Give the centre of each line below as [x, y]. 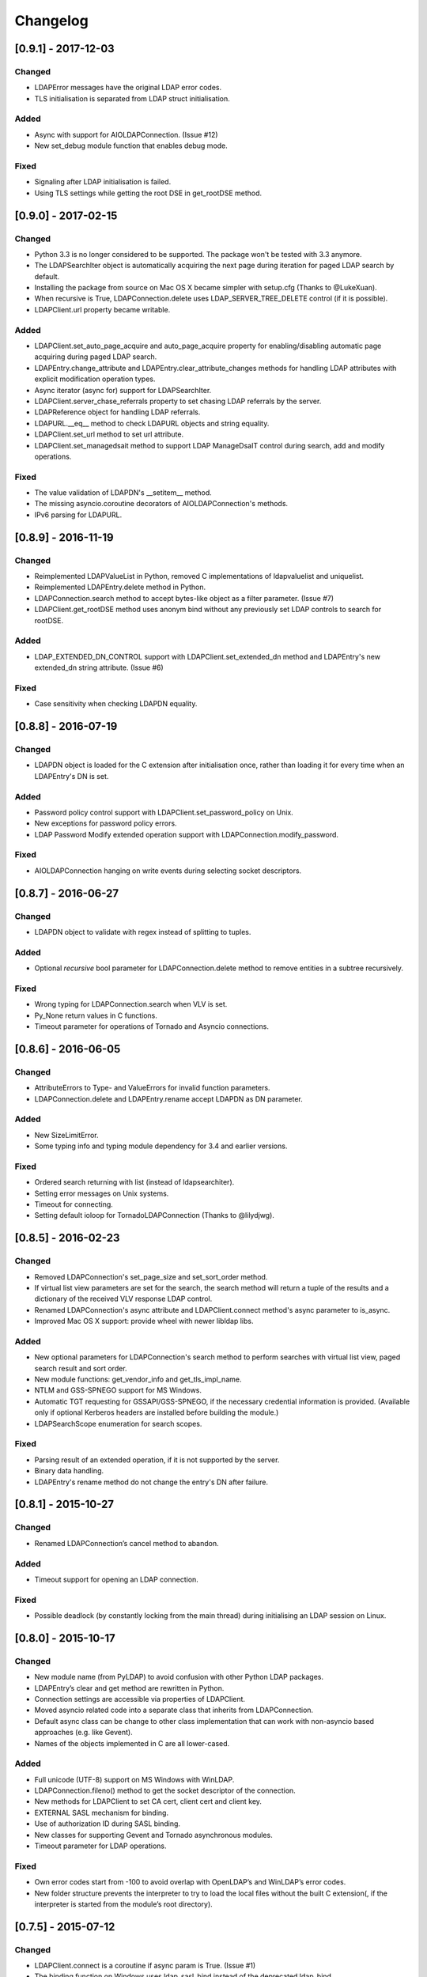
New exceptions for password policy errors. [106, 823]
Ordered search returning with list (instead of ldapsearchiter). [134, 1182]
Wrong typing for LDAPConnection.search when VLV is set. [131, 1004]
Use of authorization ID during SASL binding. [108, 1824]
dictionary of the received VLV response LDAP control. [123, 1299]
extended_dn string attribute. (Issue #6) [99, 667]
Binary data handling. [69, 1471]
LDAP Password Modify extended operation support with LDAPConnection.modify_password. [187, 834]
